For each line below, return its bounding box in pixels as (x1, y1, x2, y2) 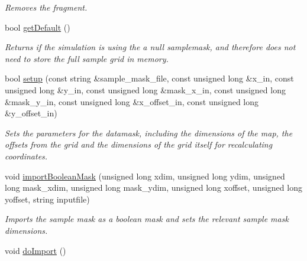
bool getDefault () (5, 21, 70, 33)
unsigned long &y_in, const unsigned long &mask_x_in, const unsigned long (5, 83, 286, 96)
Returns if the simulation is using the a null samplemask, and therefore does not (5, 41, 296, 53)
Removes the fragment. (5, 1, 88, 13)
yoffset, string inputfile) (5, 193, 90, 205)
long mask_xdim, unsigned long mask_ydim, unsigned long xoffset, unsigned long (5, 181, 302, 194)
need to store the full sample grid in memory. (5, 52, 169, 64)
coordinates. (5, 149, 48, 162)
